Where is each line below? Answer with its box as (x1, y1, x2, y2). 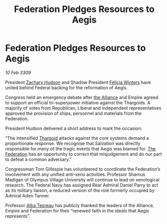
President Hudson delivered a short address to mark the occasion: (5, 125, 142, 131)
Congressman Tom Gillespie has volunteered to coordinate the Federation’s (5, 166, 160, 172)
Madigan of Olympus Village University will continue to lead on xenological (5, 176, 159, 182)
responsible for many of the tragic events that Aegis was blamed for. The (5, 145, 156, 151)
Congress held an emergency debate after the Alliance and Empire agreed (5, 94, 159, 100)
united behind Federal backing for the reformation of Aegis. (5, 84, 128, 91)
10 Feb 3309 (5, 69, 31, 76)
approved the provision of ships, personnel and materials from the (5, 110, 142, 116)
